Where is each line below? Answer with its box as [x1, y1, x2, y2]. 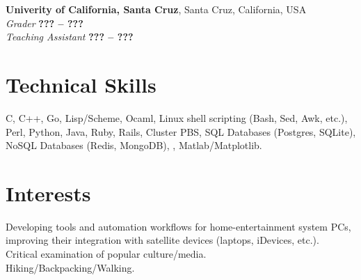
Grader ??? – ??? [6, 15, 83, 30]
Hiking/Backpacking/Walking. [6, 260, 135, 274]
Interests [6, 178, 91, 207]
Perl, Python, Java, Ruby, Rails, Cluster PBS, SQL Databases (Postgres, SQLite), [6, 124, 356, 139]
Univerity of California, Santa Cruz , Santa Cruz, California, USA [6, 2, 307, 16]
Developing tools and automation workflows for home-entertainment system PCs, [6, 219, 351, 233]
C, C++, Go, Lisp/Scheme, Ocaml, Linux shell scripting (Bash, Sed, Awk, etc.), [6, 110, 348, 125]
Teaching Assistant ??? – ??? [6, 29, 134, 44]
